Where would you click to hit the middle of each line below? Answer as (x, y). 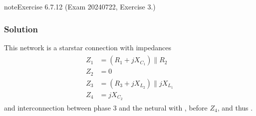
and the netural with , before (163, 107)
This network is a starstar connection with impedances (88, 47)
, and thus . (235, 107)
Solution (21, 29)
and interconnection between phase (58, 107)
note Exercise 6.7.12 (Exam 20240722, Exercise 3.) (80, 6)
